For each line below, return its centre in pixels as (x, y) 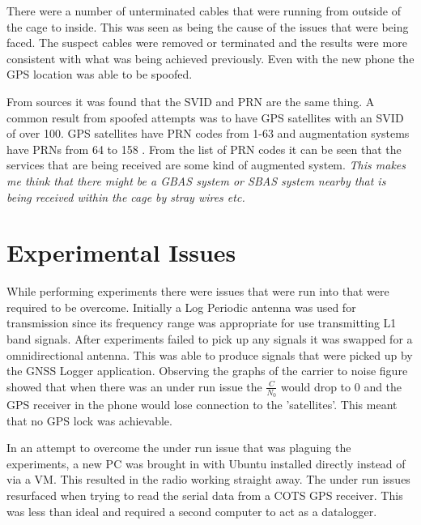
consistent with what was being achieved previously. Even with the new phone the (210, 58)
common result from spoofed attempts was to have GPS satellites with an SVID (205, 117)
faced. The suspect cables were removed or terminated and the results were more (207, 43)
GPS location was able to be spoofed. (100, 74)
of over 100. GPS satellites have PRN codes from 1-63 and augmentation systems (208, 133)
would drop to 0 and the (342, 386)
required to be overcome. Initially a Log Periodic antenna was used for (181, 307)
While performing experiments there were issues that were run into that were (198, 291)
